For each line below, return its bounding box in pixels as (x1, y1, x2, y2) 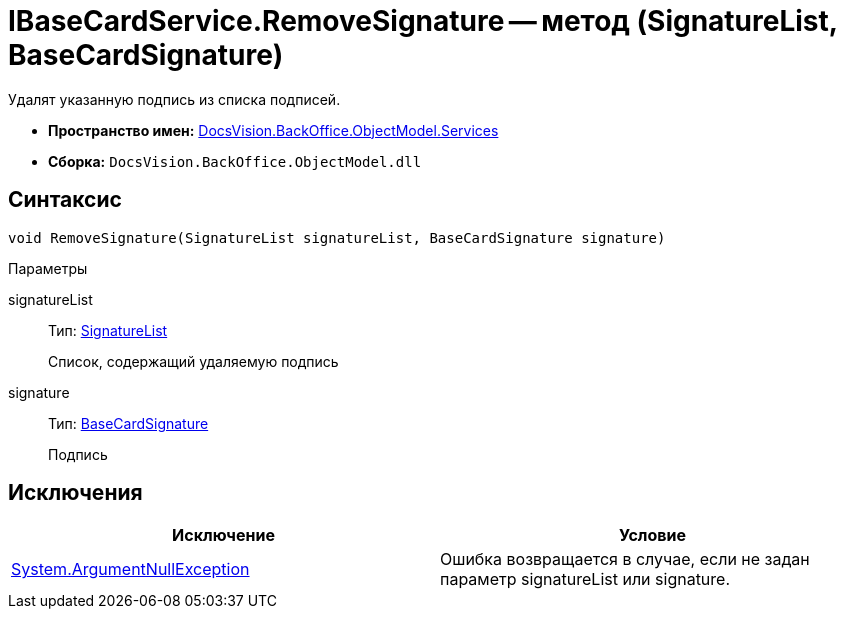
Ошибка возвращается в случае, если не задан (440, 549, 810, 570)
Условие (619, 525, 686, 546)
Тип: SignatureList (48, 321, 168, 339)
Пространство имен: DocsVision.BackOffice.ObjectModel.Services (48, 121, 499, 139)
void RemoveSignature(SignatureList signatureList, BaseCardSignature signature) (8, 229, 666, 246)
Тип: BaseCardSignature (48, 414, 209, 432)
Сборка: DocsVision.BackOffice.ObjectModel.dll (48, 152, 422, 170)
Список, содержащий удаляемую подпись (48, 352, 339, 370)
